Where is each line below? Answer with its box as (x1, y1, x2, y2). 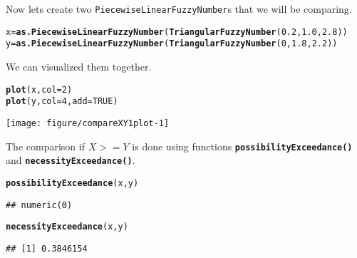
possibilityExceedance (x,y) (6, 177, 139, 188)
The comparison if (6, 138, 85, 153)
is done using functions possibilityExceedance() (132, 138, 353, 153)
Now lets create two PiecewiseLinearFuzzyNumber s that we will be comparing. (6, 1, 352, 16)
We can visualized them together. (6, 58, 152, 73)
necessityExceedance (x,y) (6, 222, 128, 232)
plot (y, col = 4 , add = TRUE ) (6, 96, 118, 107)
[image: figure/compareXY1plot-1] (6, 118, 170, 128)
